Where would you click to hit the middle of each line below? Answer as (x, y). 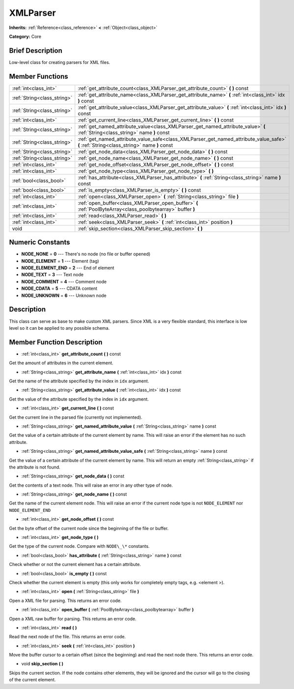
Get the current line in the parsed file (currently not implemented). (76, 417)
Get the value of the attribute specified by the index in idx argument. (79, 399)
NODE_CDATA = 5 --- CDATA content (59, 288)
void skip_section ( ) (42, 664)
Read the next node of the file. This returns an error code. (67, 637)
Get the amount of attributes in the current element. (61, 363)
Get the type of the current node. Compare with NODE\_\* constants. (79, 546)
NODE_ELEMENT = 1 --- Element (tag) (60, 261)
